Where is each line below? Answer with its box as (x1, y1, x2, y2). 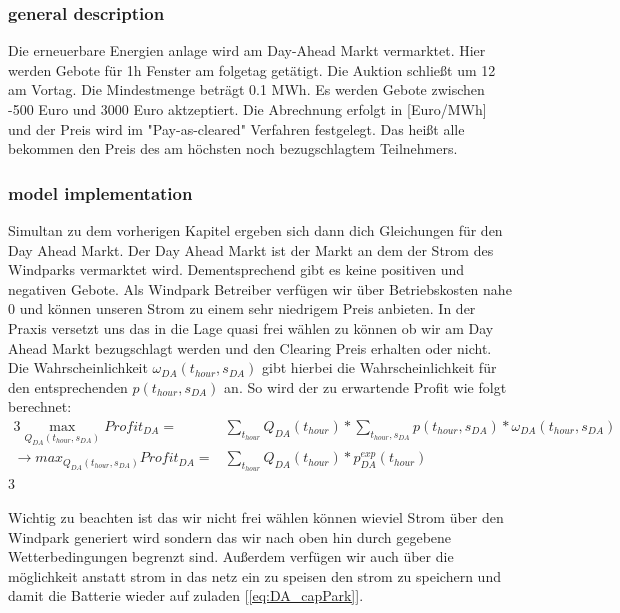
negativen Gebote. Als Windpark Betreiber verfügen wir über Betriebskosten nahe (8, 278, 512, 299)
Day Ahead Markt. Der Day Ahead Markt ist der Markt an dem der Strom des (8, 239, 494, 260)
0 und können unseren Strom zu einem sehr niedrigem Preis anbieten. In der (8, 298, 476, 319)
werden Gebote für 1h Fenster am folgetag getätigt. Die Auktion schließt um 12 (8, 59, 496, 80)
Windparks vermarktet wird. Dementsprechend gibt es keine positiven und (8, 259, 465, 280)
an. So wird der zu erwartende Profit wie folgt (224, 376, 507, 397)
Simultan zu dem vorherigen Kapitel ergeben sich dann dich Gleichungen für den (8, 220, 503, 240)
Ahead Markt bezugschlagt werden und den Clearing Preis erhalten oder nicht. (8, 337, 492, 358)
